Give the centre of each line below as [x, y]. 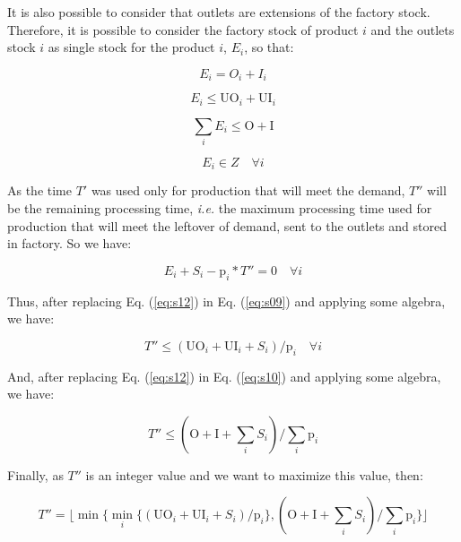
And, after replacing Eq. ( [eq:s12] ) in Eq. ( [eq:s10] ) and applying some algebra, [224, 376]
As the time [40, 190]
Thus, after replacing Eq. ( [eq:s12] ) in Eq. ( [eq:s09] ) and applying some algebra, [226, 301]
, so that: [269, 47]
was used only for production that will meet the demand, [248, 190]
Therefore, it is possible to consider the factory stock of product [183, 29]
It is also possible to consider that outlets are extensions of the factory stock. [219, 12]
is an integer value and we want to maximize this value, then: [254, 474]
